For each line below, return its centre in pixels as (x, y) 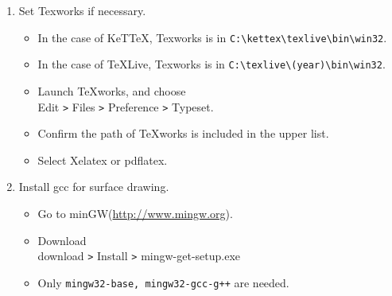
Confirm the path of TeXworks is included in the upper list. (183, 133)
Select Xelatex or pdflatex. (103, 160)
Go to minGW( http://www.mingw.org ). (135, 213)
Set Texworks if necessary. (82, 10)
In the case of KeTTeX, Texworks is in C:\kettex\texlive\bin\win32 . (212, 37)
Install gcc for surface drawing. (94, 187)
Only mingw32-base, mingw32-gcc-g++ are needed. (163, 282)
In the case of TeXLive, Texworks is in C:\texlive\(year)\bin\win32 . (212, 64)
